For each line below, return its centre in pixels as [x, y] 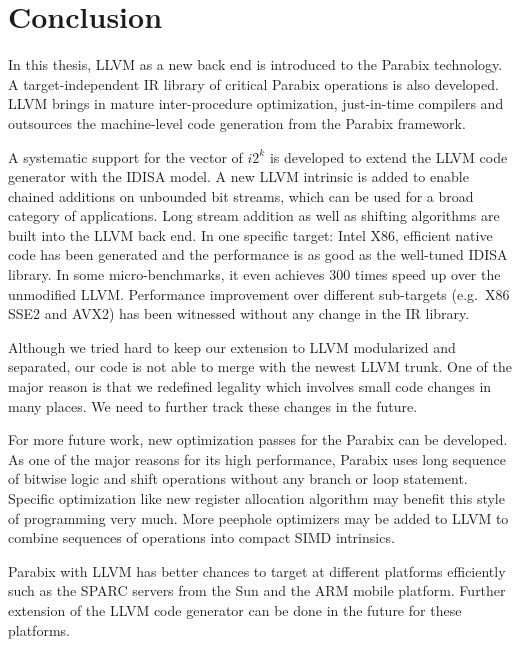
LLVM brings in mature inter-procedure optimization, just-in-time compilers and [256, 103]
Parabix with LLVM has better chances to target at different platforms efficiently [257, 570]
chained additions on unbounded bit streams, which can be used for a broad [241, 195]
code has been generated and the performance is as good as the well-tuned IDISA [258, 254]
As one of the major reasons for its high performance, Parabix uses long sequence [257, 458]
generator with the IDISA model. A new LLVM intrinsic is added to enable [238, 176]
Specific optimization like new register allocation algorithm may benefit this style [256, 498]
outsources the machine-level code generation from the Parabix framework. [237, 122]
